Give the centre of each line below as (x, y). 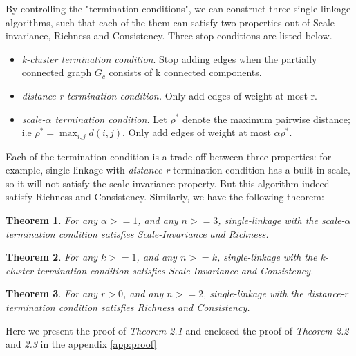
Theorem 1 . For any (51, 219)
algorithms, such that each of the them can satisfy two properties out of (158, 22)
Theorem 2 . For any (51, 257)
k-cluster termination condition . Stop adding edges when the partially (169, 58)
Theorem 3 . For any (51, 293)
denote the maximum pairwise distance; (266, 119)
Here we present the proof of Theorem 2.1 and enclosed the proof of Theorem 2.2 (177, 330)
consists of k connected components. (185, 72)
